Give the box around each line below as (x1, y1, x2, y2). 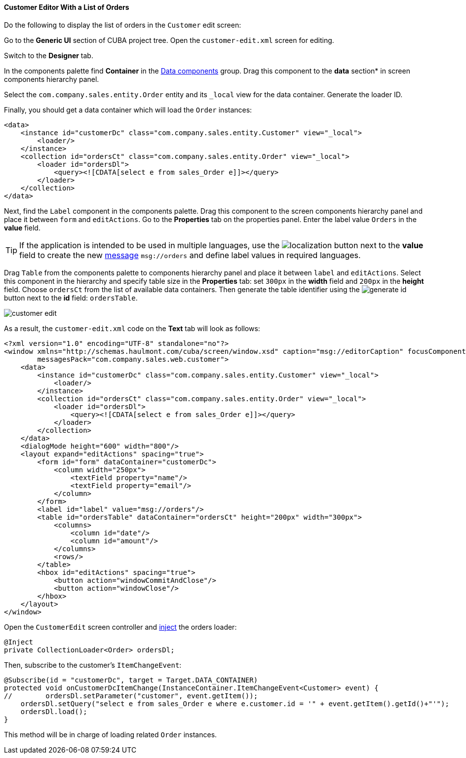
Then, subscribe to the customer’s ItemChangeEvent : (4, 660, 182, 669)
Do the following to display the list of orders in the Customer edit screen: (4, 20, 241, 29)
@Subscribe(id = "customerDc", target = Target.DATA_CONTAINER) (4, 676, 258, 684)
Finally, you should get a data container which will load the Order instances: (4, 105, 252, 114)
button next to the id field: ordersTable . (4, 293, 138, 302)
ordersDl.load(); (20, 707, 87, 716)
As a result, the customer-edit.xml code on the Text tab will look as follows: (4, 324, 260, 333)
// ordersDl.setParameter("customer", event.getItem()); (4, 691, 258, 700)
